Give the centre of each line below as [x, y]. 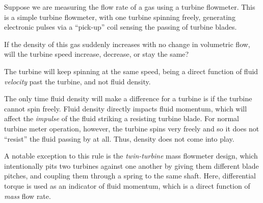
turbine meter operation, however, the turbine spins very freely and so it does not [132, 128]
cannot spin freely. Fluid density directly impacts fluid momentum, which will [126, 108]
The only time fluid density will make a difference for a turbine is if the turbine [128, 98]
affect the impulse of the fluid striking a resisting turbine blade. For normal [122, 118]
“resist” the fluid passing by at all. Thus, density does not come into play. [119, 138]
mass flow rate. [28, 196]
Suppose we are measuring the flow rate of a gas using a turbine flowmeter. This [130, 7]
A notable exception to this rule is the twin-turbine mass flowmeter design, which [131, 156]
